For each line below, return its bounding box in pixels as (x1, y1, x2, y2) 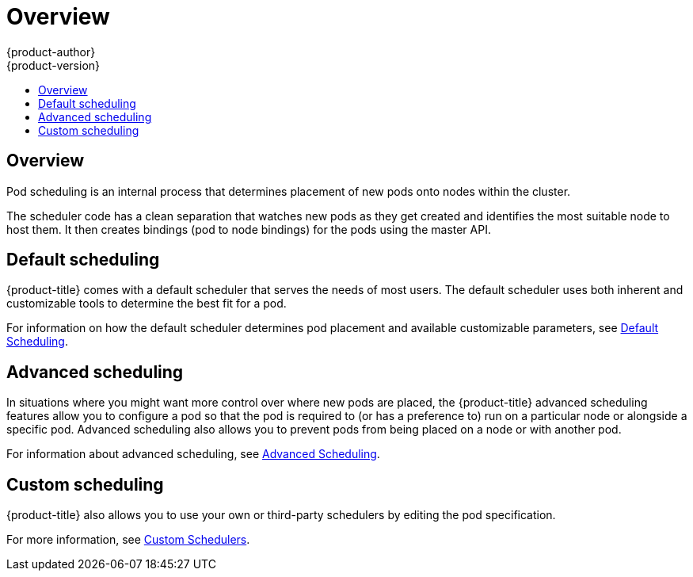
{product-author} (6, 44, 96, 59)
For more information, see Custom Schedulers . (6, 533, 250, 547)
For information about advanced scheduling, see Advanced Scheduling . (6, 447, 380, 461)
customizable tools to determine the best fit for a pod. (6, 296, 287, 311)
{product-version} (6, 58, 101, 72)
